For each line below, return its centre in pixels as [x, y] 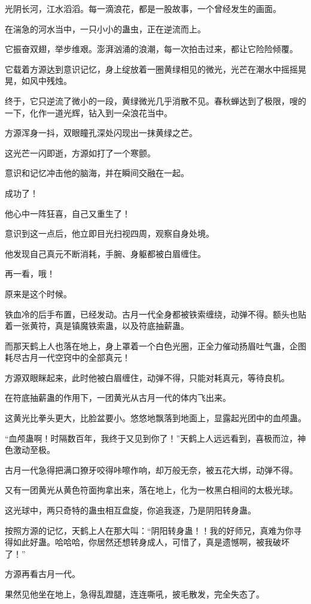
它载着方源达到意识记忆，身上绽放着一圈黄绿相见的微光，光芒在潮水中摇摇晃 [155, 69]
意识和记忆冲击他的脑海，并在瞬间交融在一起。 [97, 173]
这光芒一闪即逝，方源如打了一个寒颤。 [80, 152]
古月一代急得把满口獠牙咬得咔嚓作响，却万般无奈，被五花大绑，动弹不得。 [151, 469]
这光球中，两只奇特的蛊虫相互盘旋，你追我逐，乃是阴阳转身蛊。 [130, 510]
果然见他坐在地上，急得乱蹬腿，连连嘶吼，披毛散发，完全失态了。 [135, 594]
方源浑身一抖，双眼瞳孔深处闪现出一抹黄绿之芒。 [101, 133]
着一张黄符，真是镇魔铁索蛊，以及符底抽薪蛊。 [97, 326]
